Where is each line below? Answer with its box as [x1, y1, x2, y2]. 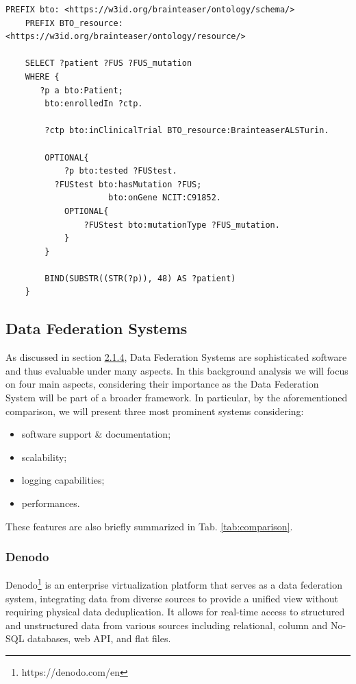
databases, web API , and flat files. [27, 631, 171, 646]
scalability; [21, 449, 67, 464]
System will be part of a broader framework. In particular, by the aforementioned [5, 390, 348, 405]
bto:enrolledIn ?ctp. [44, 99, 143, 109]
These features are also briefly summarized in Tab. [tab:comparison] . [5, 519, 293, 533]
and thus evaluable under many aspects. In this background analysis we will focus [5, 363, 348, 377]
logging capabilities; [21, 473, 105, 487]
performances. [21, 496, 80, 510]
